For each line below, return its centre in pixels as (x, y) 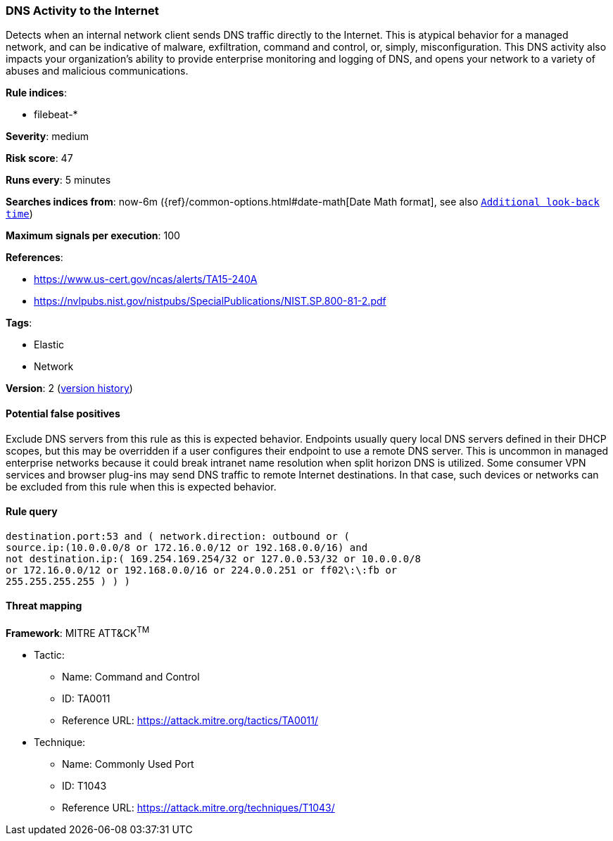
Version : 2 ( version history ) (69, 388)
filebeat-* (56, 115)
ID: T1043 (84, 785)
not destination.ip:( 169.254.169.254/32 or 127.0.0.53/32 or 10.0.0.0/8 (214, 558)
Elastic (49, 345)
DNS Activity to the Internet (82, 11)
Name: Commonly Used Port (128, 764)
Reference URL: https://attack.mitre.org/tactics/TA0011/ (190, 720)
